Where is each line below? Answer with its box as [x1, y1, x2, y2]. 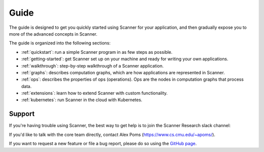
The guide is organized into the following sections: [9, 40, 111, 46]
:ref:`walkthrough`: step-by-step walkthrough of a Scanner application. [21, 63, 164, 68]
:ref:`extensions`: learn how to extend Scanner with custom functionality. [21, 90, 168, 96]
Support [9, 110, 35, 118]
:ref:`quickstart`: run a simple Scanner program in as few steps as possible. [21, 49, 173, 55]
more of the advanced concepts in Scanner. [9, 31, 98, 37]
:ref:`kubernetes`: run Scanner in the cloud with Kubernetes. [21, 97, 143, 103]
